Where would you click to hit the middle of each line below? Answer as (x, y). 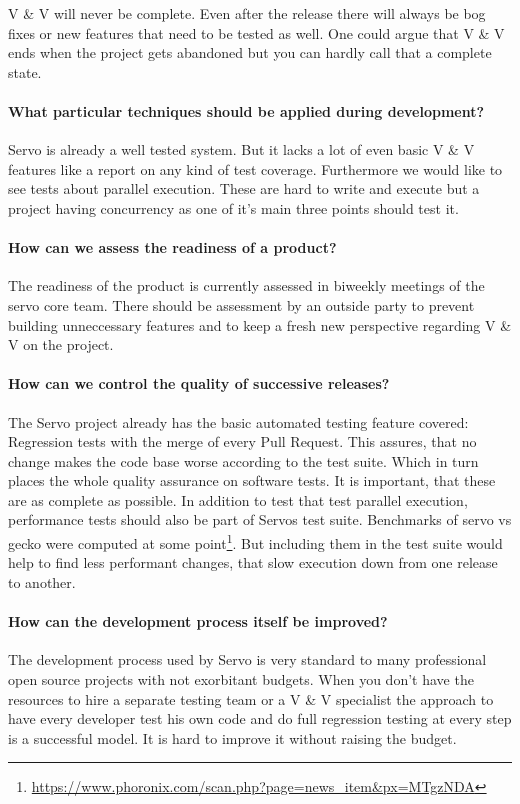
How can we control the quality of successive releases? (199, 383)
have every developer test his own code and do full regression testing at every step (260, 718)
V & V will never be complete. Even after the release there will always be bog (247, 13)
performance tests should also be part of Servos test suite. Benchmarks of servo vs (260, 519)
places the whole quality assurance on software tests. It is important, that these (252, 480)
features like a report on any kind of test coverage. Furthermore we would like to (255, 168)
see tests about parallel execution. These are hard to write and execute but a (244, 188)
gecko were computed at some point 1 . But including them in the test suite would (255, 541)
